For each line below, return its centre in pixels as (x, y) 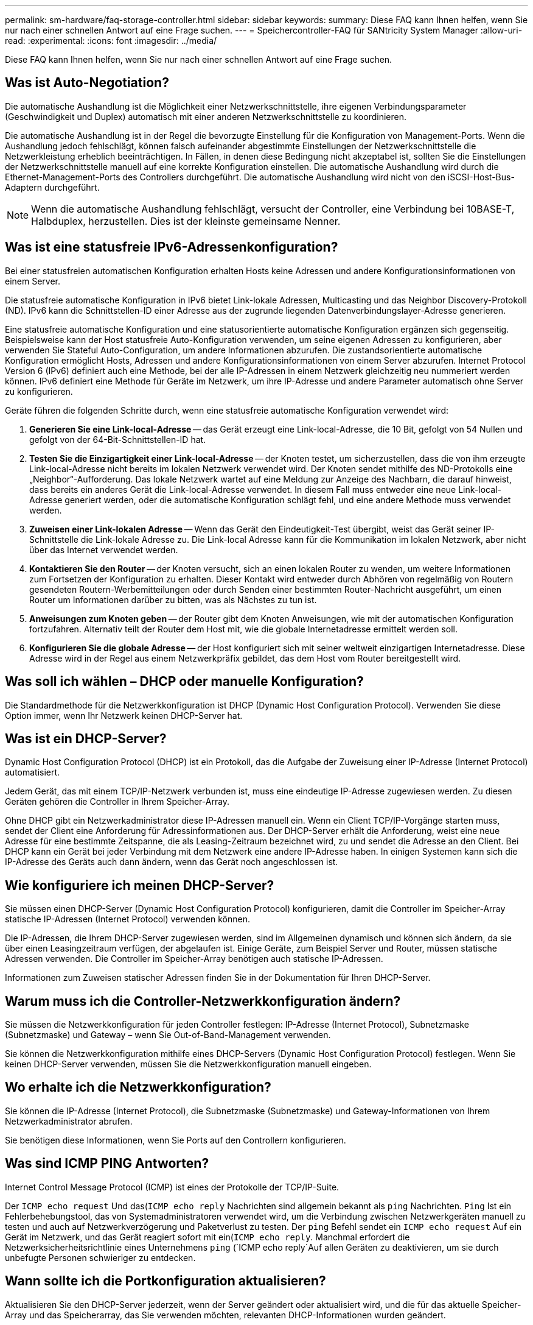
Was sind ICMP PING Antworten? (107, 1164)
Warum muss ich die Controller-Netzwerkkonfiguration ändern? (203, 1001)
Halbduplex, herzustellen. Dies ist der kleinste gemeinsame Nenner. (186, 221)
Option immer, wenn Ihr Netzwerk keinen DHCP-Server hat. (124, 715)
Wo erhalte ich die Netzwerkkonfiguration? (138, 1087)
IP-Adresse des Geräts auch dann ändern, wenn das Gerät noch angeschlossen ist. (172, 862)
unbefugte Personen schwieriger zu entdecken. (100, 1257)
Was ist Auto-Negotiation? (87, 83)
